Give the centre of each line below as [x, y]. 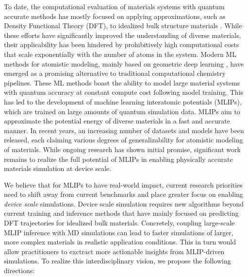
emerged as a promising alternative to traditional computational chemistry [115, 73]
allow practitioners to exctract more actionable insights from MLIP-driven [114, 251]
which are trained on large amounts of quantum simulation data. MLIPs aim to [122, 111]
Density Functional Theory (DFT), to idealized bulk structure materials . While [123, 26]
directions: [19, 270]
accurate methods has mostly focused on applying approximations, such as [115, 16]
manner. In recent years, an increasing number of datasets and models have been [124, 130]
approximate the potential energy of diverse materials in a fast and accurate [117, 121]
